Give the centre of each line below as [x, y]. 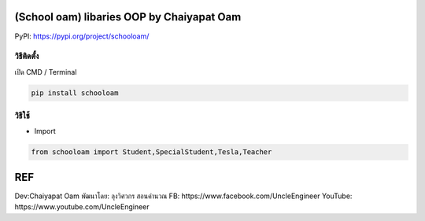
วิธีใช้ [22, 116]
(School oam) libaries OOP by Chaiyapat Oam [128, 17]
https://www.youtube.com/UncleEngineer [82, 207]
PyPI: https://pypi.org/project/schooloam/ [82, 36]
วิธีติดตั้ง [27, 57]
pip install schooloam [75, 93]
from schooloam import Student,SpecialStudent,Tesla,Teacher [152, 152]
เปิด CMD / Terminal [46, 72]
